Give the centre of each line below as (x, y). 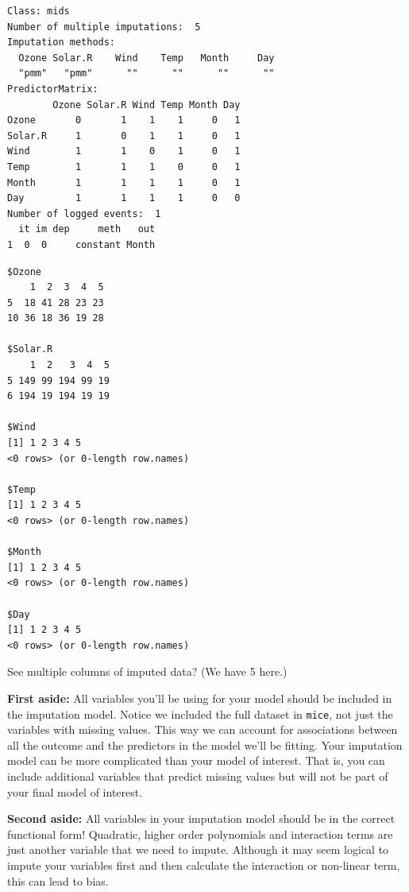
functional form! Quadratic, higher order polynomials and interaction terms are (200, 834)
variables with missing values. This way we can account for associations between (203, 729)
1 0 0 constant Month (81, 244)
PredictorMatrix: (53, 89)
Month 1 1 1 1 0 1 (124, 182)
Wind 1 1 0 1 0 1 (124, 151)
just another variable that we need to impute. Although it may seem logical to (198, 849)
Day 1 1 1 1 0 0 (124, 198)
